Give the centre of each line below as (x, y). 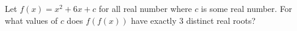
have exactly (154, 20)
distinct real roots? (221, 20)
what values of (31, 20)
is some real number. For (247, 8)
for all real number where (145, 8)
